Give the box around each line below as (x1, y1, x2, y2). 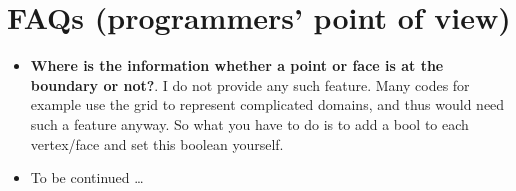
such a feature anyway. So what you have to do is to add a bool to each (30, 113, 469, 134)
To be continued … (30, 167, 144, 188)
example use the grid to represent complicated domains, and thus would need (30, 94, 505, 115)
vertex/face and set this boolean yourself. (30, 133, 284, 154)
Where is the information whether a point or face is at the (30, 55, 444, 76)
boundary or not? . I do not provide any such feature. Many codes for (30, 74, 470, 95)
